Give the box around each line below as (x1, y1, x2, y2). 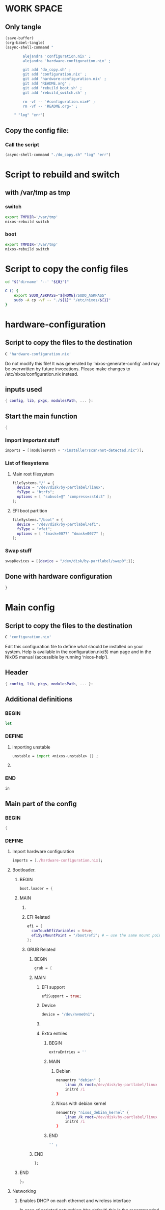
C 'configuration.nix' (5, 635, 52, 640)
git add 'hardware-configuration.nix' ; (23, 77, 107, 81)
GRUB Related (27, 946, 55, 952)
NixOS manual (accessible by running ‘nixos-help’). (5, 654, 109, 660)
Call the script (5, 141, 39, 148)
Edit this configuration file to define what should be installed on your (5, 644, 143, 649)
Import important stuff (5, 436, 60, 443)
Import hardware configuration (12, 849, 75, 855)
